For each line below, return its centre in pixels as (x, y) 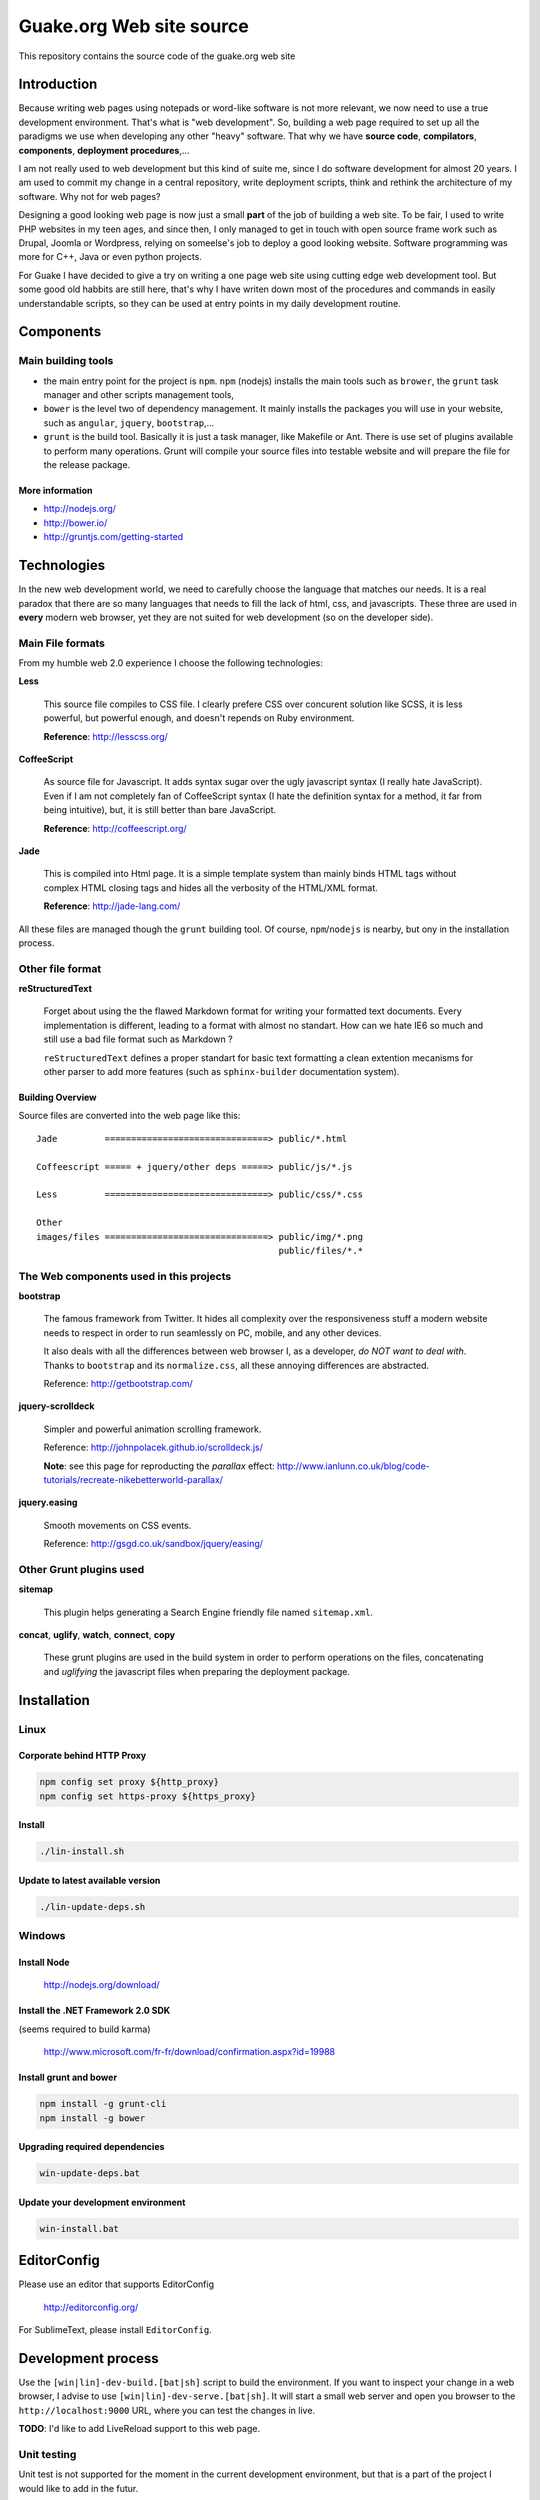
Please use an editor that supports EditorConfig (116, 2284)
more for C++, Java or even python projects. (110, 257)
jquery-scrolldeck (56, 1406)
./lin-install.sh (82, 1851)
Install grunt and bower (68, 2077)
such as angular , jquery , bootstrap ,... (129, 422)
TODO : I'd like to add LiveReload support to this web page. (139, 2429)
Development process (88, 2358)
